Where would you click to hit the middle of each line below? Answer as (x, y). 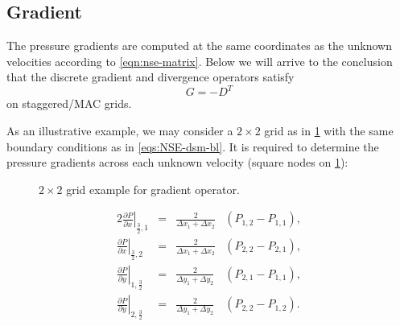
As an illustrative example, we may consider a (120, 131)
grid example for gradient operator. (153, 189)
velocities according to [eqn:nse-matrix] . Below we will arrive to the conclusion (200, 61)
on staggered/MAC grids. (69, 103)
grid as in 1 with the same (329, 131)
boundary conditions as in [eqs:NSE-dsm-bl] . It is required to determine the (193, 146)
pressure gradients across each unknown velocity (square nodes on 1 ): (177, 162)
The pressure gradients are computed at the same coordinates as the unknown (199, 45)
